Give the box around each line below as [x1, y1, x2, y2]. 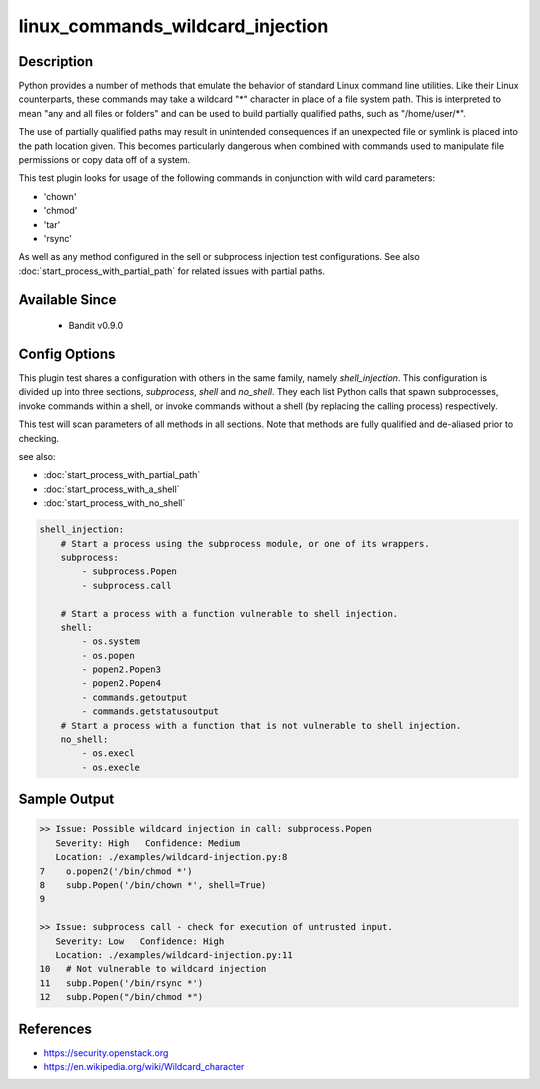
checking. [18, 432, 60, 444]
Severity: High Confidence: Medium [55, 837, 240, 849]
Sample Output [18, 791, 115, 808]
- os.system [81, 636, 140, 647]
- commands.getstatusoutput [81, 706, 220, 717]
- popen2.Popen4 [81, 678, 162, 689]
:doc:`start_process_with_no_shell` [43, 497, 186, 509]
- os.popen [81, 650, 135, 661]
